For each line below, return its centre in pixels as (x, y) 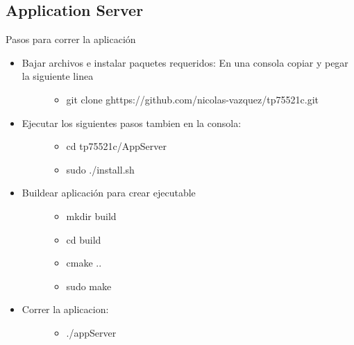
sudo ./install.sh (100, 169)
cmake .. (84, 263)
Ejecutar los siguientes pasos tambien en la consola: (132, 123)
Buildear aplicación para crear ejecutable (109, 193)
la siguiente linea (58, 76)
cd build (84, 239)
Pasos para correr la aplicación (71, 39)
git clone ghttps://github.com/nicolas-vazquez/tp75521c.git (192, 99)
